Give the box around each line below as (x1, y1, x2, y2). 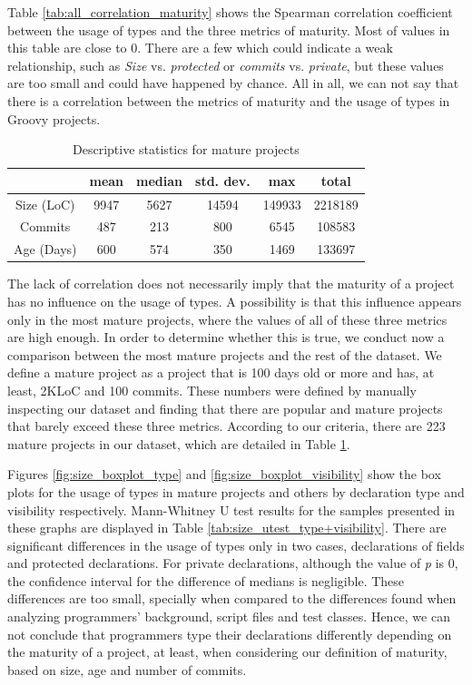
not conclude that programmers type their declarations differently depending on (7, 624, 452, 643)
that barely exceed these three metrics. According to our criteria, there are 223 (7, 416, 446, 435)
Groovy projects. (7, 109, 101, 128)
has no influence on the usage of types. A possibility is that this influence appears (7, 291, 462, 310)
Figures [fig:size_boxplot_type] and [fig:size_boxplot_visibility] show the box (7, 465, 441, 484)
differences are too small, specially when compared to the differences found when (7, 589, 457, 608)
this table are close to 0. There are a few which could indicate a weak (7, 38, 393, 57)
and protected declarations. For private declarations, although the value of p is (7, 553, 445, 572)
